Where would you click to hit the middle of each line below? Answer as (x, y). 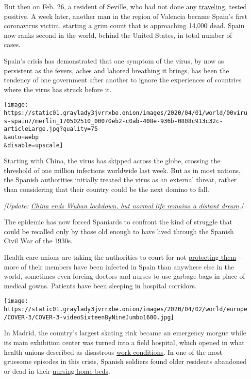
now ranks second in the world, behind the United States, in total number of (118, 35)
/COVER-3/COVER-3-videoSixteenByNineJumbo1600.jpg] (89, 317)
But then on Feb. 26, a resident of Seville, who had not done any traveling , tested (125, 6)
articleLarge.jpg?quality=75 (51, 129)
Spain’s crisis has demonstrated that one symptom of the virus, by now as (114, 60)
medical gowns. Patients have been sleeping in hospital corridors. (100, 285)
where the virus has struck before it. (58, 89)
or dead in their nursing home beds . (57, 371)
